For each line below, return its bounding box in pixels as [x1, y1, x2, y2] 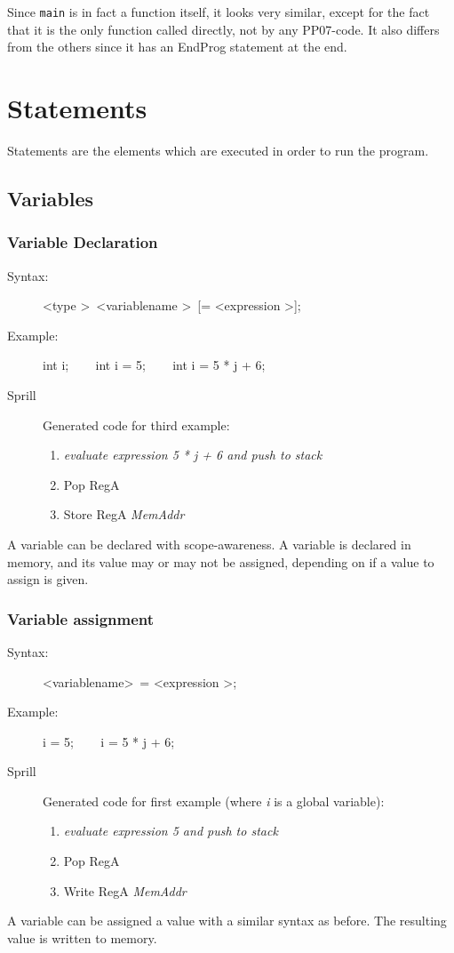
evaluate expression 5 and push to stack [63, 821, 278, 840]
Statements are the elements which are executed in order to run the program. [7, 140, 429, 159]
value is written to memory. [7, 928, 157, 947]
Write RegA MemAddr [63, 881, 187, 900]
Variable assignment [7, 607, 155, 629]
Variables [7, 184, 94, 212]
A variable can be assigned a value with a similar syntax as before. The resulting [7, 911, 447, 930]
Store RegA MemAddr [63, 505, 185, 524]
